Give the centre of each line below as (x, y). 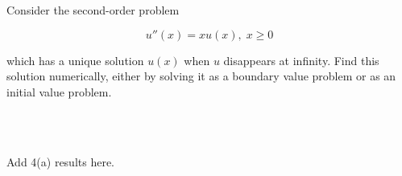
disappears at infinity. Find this (301, 60)
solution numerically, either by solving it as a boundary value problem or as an (201, 76)
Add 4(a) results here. (61, 161)
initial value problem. (59, 91)
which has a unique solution (75, 60)
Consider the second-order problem (93, 10)
